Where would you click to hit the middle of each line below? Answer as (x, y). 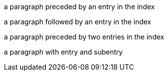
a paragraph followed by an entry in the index (78, 22)
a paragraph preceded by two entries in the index (84, 37)
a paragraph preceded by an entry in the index (79, 7)
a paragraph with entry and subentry (64, 52)
